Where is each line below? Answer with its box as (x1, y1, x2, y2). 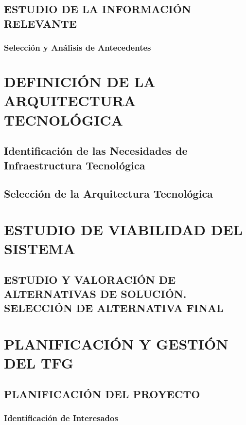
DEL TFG (4, 353, 74, 373)
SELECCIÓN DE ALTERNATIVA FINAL (4, 300, 224, 315)
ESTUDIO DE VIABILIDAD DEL (4, 219, 243, 239)
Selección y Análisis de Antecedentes (4, 41, 151, 54)
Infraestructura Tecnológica (4, 157, 145, 172)
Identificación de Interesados (4, 412, 118, 424)
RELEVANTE (4, 16, 77, 31)
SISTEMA (4, 239, 75, 259)
